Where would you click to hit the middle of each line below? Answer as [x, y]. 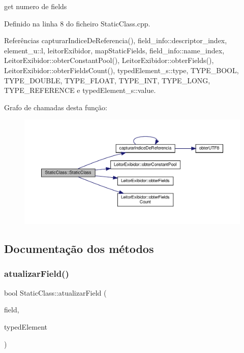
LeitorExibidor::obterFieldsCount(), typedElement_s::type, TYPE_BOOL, [121, 70]
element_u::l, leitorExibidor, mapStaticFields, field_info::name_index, [114, 50]
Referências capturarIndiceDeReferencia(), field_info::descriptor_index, [116, 40]
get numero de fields [36, 6]
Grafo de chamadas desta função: [56, 107]
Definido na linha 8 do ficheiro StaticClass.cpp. [77, 23]
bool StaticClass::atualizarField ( [55, 292]
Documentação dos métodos [79, 249]
